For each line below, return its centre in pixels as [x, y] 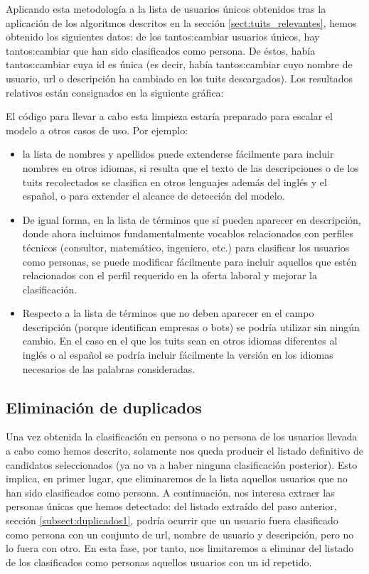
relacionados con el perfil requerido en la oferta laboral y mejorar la [170, 275]
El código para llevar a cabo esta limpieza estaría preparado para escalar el [169, 116]
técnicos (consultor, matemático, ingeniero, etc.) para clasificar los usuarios [186, 247]
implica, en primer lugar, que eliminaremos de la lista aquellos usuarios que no [177, 478]
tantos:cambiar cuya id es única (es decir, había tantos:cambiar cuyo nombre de [179, 64]
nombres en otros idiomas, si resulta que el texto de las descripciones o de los [191, 167]
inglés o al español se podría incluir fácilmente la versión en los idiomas [178, 355]
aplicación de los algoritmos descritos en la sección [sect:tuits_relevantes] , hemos [181, 22]
